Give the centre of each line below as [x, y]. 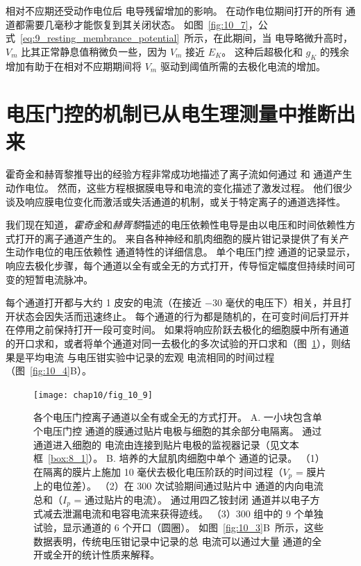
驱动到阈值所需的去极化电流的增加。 [243, 66]
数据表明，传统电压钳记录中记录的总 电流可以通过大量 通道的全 [178, 541]
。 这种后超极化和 [262, 51]
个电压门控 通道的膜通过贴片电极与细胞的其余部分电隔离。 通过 [178, 431]
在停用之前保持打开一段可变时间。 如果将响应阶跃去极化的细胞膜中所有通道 [177, 330]
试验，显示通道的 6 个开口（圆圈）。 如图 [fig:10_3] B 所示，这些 [178, 527]
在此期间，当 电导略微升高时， [283, 38]
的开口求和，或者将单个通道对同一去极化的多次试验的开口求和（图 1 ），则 [173, 343]
